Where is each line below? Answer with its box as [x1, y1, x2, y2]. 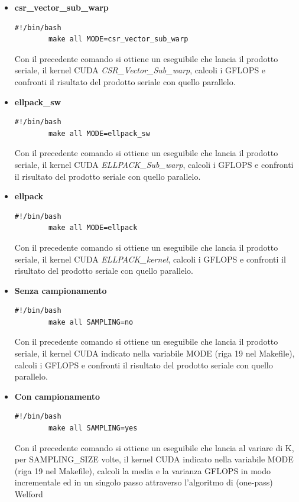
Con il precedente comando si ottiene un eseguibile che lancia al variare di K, [14, 441, 294, 454]
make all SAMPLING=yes [48, 424, 138, 433]
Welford [14, 488, 43, 500]
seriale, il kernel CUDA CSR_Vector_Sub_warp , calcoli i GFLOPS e [14, 64, 266, 76]
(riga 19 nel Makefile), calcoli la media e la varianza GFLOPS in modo [14, 464, 271, 477]
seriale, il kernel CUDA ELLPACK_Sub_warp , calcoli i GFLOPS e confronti [14, 158, 294, 170]
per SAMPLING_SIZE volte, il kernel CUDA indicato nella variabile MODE [14, 453, 294, 465]
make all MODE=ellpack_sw [48, 129, 150, 138]
